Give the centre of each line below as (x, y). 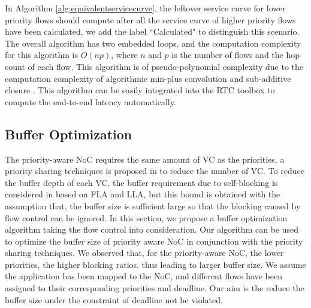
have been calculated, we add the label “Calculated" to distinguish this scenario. (152, 31)
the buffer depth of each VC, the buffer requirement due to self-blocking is (141, 182)
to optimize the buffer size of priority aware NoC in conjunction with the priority (154, 241)
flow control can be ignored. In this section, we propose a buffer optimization (146, 217)
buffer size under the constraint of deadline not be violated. (114, 299)
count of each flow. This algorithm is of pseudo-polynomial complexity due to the (154, 66)
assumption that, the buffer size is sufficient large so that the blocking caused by (153, 205)
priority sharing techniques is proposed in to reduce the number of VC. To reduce (155, 171)
